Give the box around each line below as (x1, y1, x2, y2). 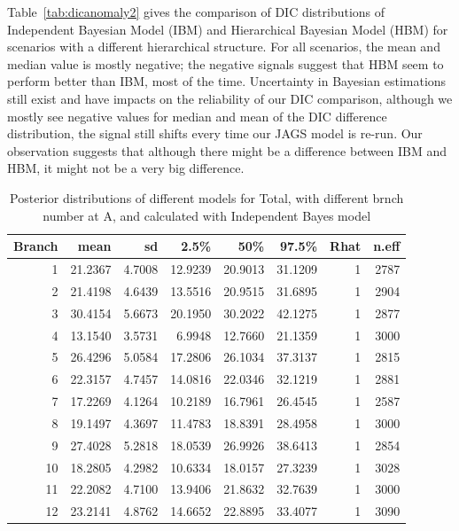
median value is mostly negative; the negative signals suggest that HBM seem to (7, 54, 444, 73)
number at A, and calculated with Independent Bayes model (43, 206, 371, 224)
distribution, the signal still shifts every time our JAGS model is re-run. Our (7, 124, 423, 143)
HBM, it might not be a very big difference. (7, 159, 245, 177)
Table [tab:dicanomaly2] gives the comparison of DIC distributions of (7, 3, 385, 20)
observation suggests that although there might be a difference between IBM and (7, 141, 447, 160)
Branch (13, 237, 58, 255)
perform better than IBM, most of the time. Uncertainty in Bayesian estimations (7, 72, 447, 90)
